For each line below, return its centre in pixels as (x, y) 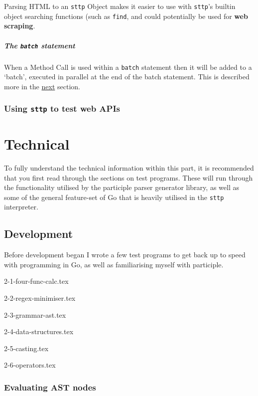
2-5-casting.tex (26, 348)
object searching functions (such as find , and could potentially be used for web (126, 16)
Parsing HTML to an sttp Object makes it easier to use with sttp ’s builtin (120, 6)
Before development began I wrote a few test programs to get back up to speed (125, 255)
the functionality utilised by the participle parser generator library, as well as (122, 187)
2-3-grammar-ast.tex (35, 314)
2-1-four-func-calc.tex (36, 281)
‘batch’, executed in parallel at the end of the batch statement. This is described (127, 77)
